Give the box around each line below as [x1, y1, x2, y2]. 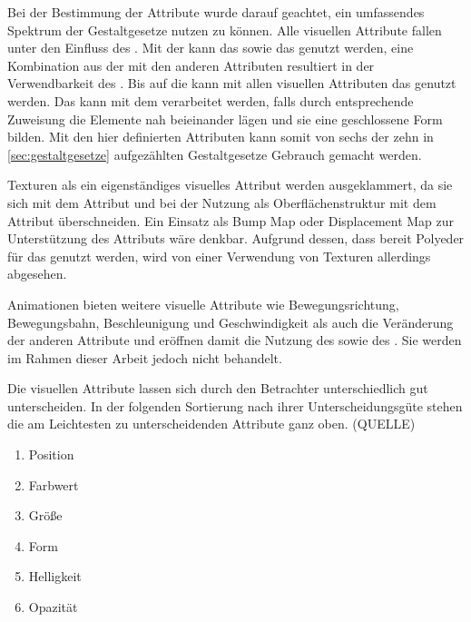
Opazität [28, 597, 78, 617]
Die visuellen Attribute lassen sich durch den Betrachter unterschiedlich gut [7, 379, 428, 398]
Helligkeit [28, 567, 82, 586]
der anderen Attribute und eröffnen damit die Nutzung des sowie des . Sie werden [7, 331, 462, 350]
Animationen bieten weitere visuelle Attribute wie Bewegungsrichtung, [7, 294, 399, 313]
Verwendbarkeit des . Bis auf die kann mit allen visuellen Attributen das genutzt [7, 74, 456, 93]
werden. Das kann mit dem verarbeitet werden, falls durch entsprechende [7, 91, 414, 110]
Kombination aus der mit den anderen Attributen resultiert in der [7, 55, 375, 74]
